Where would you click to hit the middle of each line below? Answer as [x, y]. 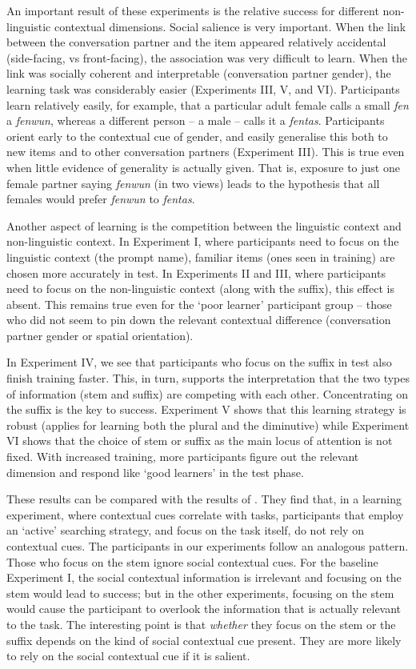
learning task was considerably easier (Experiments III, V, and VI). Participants [203, 88]
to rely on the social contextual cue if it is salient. [128, 656]
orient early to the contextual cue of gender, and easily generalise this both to [197, 136]
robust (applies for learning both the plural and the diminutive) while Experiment [208, 425]
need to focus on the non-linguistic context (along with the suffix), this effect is [200, 288]
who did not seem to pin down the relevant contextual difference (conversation [199, 320]
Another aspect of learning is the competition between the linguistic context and [204, 225]
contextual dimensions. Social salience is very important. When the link [230, 26]
